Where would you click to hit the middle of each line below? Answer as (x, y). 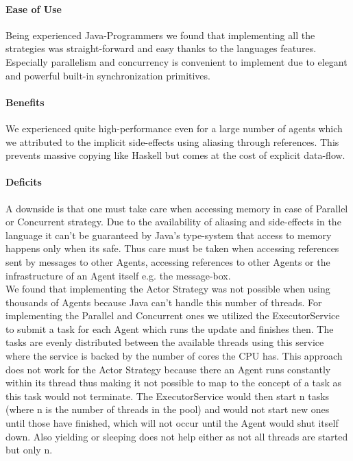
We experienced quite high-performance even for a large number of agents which (174, 128)
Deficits (24, 182)
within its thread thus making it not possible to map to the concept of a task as (174, 383)
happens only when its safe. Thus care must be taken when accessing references (172, 248)
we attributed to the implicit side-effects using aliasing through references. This (172, 141)
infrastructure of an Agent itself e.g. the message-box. (118, 275)
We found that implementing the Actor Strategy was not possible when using (168, 289)
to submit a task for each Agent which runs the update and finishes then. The (170, 328)
